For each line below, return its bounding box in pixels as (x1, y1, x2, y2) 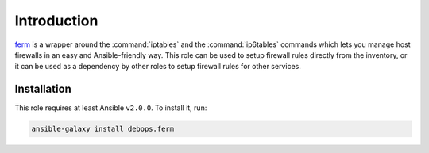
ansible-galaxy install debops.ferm (31, 124, 175, 134)
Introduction (14, 12, 99, 29)
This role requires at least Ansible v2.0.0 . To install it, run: (14, 103, 207, 113)
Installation (14, 82, 71, 96)
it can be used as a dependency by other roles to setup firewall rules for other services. (14, 62, 301, 71)
